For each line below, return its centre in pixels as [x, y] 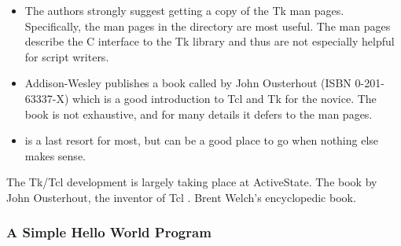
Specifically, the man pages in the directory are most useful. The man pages [208, 26]
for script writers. [67, 56]
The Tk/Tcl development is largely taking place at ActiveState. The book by [192, 182]
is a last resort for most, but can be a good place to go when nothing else [202, 140]
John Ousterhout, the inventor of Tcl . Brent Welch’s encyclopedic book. [181, 197]
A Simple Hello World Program [109, 232]
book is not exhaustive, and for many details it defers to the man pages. [199, 114]
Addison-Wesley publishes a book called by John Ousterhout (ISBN [188, 83]
